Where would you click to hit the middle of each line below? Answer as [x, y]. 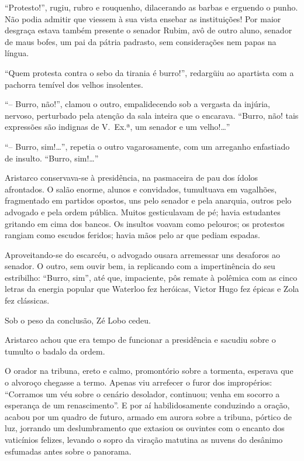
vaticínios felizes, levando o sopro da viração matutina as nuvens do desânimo [144, 439]
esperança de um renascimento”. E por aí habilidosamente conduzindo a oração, [147, 405]
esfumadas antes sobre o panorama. [68, 451]
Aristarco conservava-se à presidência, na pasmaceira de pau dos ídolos [132, 178]
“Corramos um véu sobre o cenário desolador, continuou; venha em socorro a [142, 393]
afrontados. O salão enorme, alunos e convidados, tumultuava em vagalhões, [141, 189]
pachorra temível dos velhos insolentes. [74, 84]
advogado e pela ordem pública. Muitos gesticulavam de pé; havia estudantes [143, 211]
